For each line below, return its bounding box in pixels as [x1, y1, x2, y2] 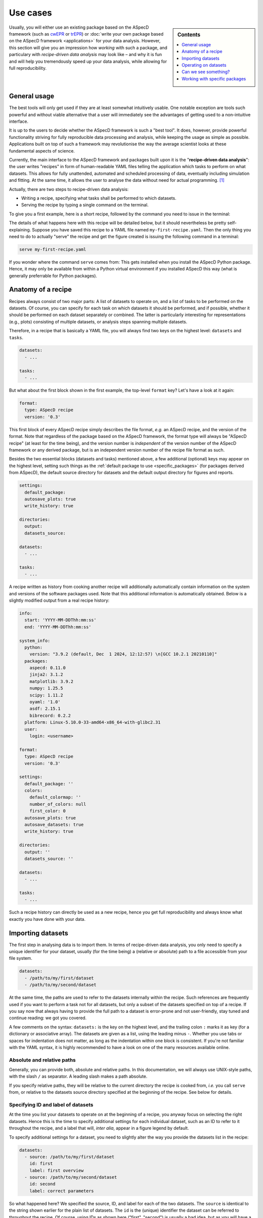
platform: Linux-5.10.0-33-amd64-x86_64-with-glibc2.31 [24, 720, 161, 725]
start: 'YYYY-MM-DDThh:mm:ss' [24, 617, 97, 623]
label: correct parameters [29, 1188, 94, 1194]
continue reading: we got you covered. [9, 1015, 87, 1021]
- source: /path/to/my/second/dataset [24, 1175, 117, 1180]
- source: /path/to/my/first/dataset [24, 1154, 114, 1160]
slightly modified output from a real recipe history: [9, 597, 110, 603]
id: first [29, 1161, 53, 1166]
